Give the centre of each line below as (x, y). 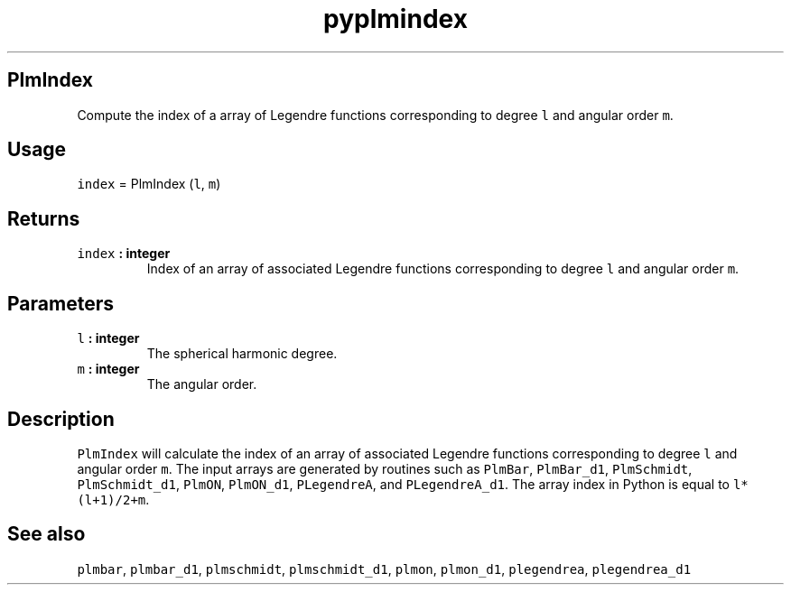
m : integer (108, 369)
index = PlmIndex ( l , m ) (149, 184)
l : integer (108, 338)
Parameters (60, 303)
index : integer (124, 254)
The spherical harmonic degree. (242, 354)
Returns (44, 218)
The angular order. (202, 384)
